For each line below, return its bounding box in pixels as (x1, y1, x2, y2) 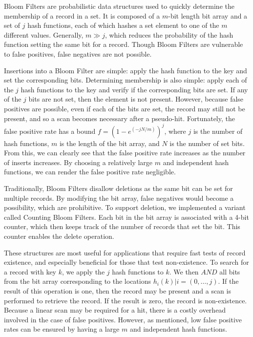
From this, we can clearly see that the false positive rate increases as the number (4, 147, 246, 158)
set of (4, 20, 21, 30)
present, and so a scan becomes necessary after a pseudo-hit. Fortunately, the (4, 113, 235, 123)
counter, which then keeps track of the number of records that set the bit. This (4, 221, 240, 232)
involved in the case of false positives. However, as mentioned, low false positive (4, 314, 242, 324)
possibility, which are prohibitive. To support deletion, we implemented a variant (4, 202, 246, 212)
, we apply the (62, 266, 105, 276)
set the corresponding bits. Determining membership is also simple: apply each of (4, 75, 247, 85)
